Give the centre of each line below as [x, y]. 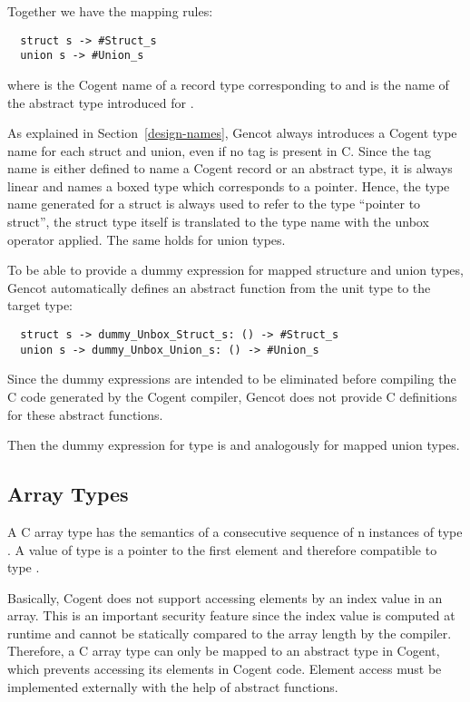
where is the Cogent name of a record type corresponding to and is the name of [228, 84]
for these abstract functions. [85, 414]
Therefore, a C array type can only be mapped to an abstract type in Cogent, [224, 651]
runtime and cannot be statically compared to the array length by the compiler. [230, 633]
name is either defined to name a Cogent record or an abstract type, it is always [230, 168]
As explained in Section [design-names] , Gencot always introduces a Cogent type [232, 133]
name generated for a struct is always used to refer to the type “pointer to [214, 204]
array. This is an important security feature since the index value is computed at [231, 615]
